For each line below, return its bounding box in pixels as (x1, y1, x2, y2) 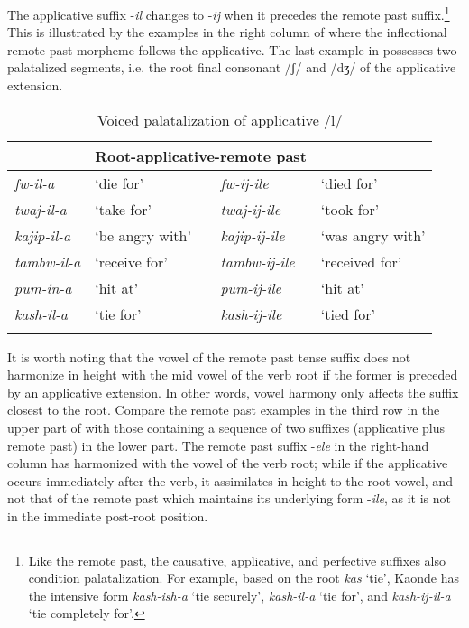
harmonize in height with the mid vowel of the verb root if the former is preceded (7, 365, 458, 384)
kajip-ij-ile (220, 224, 285, 246)
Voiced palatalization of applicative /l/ (97, 108, 343, 130)
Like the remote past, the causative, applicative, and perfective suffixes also (28, 550, 446, 569)
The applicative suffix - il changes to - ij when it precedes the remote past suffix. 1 (7, 3, 450, 23)
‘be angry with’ (95, 224, 191, 246)
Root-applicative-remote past (95, 145, 307, 166)
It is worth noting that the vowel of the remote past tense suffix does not (7, 347, 411, 366)
